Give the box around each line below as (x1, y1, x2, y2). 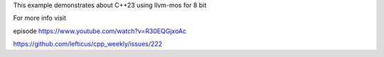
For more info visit (13, 14, 67, 23)
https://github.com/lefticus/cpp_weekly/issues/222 (13, 39, 163, 49)
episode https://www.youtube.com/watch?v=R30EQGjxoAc (13, 27, 187, 35)
